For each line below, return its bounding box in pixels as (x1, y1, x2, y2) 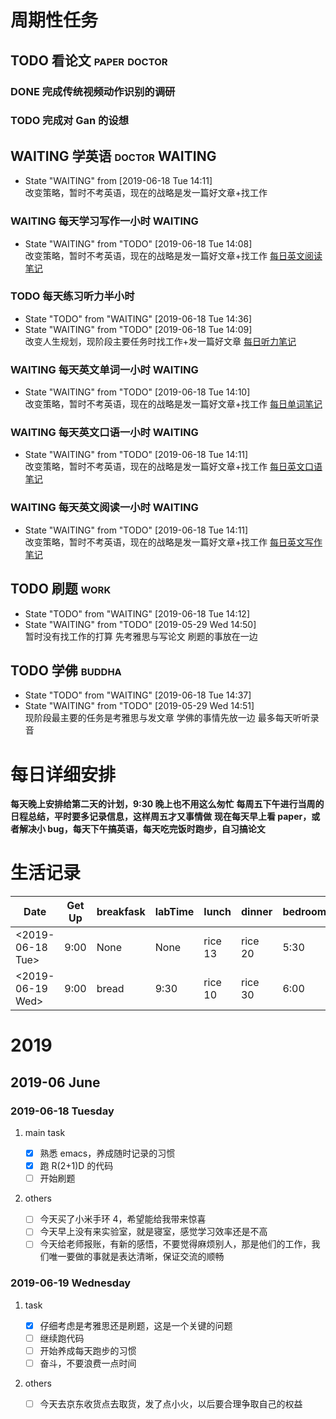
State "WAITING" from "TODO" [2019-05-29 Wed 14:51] (24, 700, 255, 712)
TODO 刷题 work (10, 581, 112, 598)
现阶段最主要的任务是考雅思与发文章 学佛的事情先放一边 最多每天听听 (24, 712, 311, 724)
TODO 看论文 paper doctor (10, 52, 168, 69)
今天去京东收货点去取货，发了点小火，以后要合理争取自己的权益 (39, 1398, 303, 1410)
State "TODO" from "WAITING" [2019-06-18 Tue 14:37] (24, 689, 252, 701)
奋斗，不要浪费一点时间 (39, 1357, 137, 1369)
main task (24, 1127, 66, 1139)
